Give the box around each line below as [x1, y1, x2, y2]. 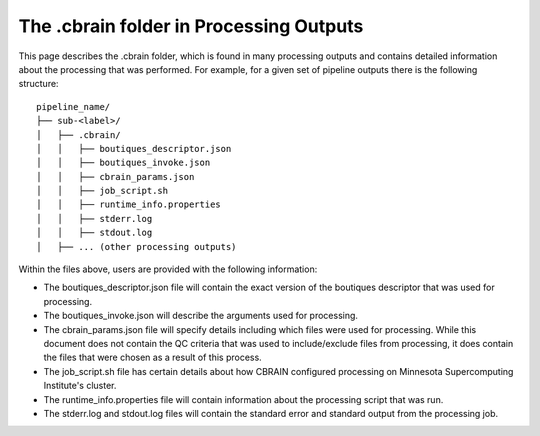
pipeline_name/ [36, 101, 111, 112]
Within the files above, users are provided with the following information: [18, 263, 318, 275]
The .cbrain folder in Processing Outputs [18, 15, 364, 37]
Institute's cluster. [43, 380, 117, 392]
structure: [18, 78, 59, 90]
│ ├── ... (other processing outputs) [36, 241, 237, 252]
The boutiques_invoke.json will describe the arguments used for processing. [43, 310, 359, 322]
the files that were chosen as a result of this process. [43, 351, 262, 364]
